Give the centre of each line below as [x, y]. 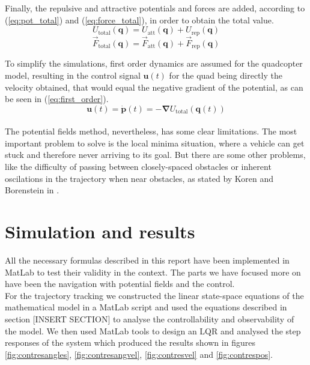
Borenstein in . [32, 190]
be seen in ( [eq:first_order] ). [57, 99]
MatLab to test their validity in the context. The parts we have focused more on [153, 272]
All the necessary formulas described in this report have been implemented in [147, 260]
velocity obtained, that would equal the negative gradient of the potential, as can [154, 87]
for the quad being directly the [226, 75]
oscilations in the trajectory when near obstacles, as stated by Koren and [139, 178]
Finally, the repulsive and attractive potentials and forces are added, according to [155, 8]
